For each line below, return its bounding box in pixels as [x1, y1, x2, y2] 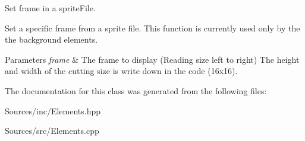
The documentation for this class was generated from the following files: [5, 84, 267, 97]
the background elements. [5, 33, 98, 46]
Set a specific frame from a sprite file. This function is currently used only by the [5, 21, 300, 34]
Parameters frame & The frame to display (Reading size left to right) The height [5, 53, 300, 65]
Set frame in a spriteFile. [5, 2, 96, 14]
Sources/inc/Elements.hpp [5, 104, 101, 117]
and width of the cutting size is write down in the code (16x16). [5, 65, 238, 77]
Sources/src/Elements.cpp [5, 124, 99, 137]
